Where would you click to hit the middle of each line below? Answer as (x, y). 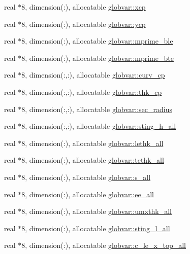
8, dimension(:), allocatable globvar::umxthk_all (97, 211)
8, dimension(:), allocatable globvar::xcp (84, 7)
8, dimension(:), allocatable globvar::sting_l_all (96, 228)
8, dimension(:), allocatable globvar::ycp (84, 24)
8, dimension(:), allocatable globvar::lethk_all (92, 143)
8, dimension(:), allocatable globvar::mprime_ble (97, 41)
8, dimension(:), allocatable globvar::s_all (86, 177)
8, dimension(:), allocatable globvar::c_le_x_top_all (104, 245)
